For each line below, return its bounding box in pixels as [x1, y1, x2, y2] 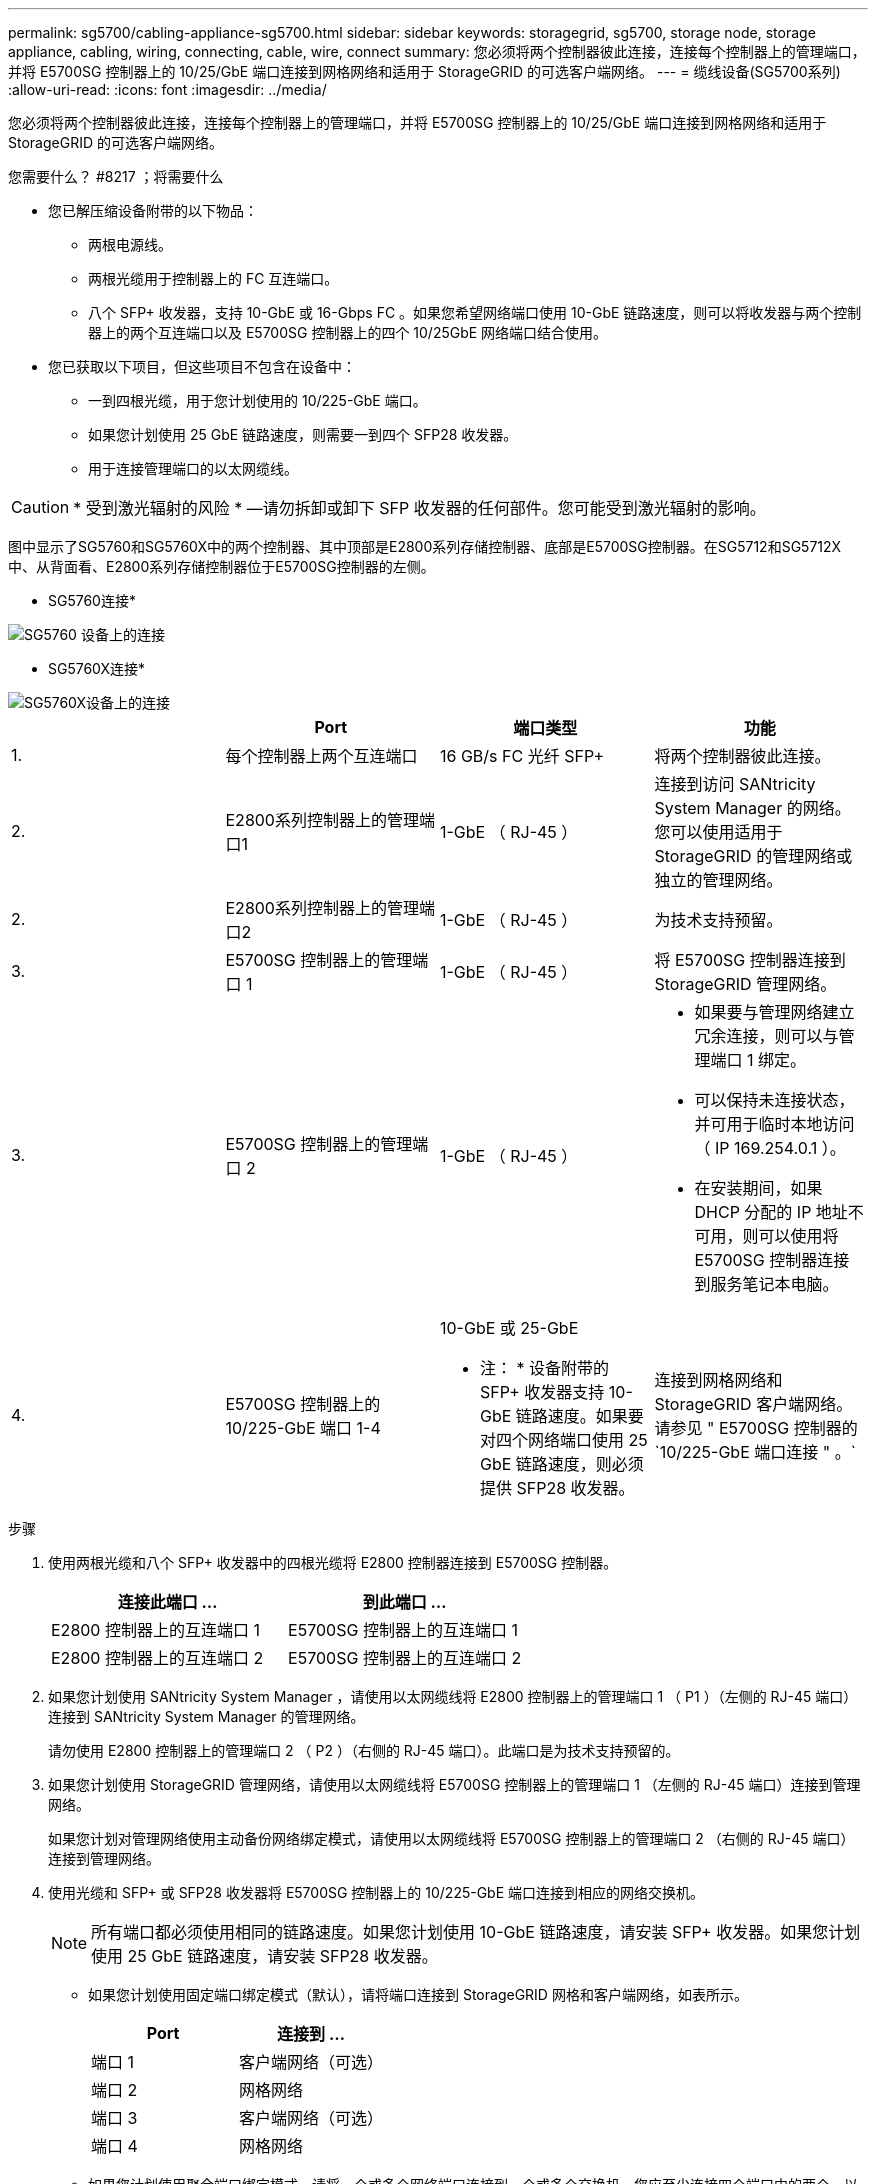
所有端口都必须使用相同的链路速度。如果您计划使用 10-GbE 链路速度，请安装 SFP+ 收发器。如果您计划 [91, 1922, 861, 1942]
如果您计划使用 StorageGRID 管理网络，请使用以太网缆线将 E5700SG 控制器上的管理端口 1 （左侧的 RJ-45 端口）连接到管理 [48, 1776, 861, 1793]
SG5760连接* [48, 592, 136, 609]
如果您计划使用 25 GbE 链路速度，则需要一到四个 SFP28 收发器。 [88, 426, 518, 443]
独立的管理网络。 [654, 870, 783, 890]
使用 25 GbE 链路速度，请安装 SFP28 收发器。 [91, 1946, 438, 1966]
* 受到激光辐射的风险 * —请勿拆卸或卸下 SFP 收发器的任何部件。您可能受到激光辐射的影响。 [73, 498, 766, 518]
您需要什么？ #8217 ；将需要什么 [8, 168, 224, 185]
